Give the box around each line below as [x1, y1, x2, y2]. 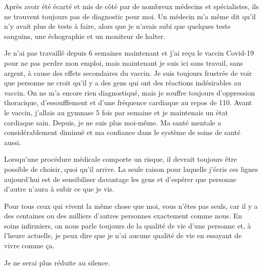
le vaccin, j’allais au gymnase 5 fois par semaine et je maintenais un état [4, 107, 228, 117]
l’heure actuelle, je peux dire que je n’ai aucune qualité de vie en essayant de [4, 230, 242, 241]
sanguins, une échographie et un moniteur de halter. [4, 30, 165, 41]
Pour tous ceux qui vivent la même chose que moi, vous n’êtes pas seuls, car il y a [4, 200, 258, 211]
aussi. [4, 137, 21, 147]
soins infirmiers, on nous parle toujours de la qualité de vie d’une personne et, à [4, 220, 251, 231]
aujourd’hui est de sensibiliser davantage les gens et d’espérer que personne [4, 173, 236, 184]
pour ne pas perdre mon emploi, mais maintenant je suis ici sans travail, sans [4, 57, 243, 68]
